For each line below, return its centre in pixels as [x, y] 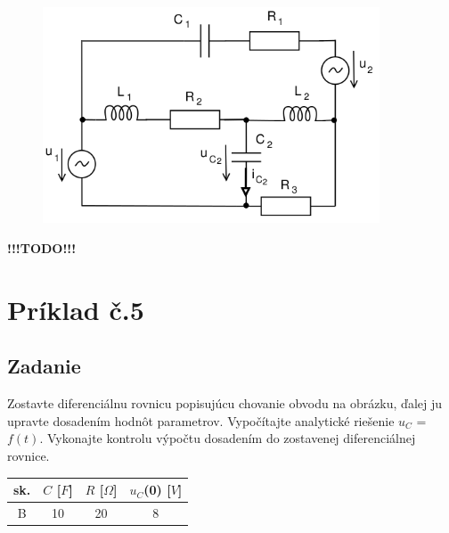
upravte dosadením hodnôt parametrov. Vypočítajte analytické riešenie [201, 420]
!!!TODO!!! [42, 248]
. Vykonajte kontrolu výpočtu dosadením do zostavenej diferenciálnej [228, 438]
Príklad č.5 [76, 309]
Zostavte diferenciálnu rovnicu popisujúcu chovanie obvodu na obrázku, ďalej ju [225, 403]
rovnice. [29, 455]
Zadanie [44, 366]
